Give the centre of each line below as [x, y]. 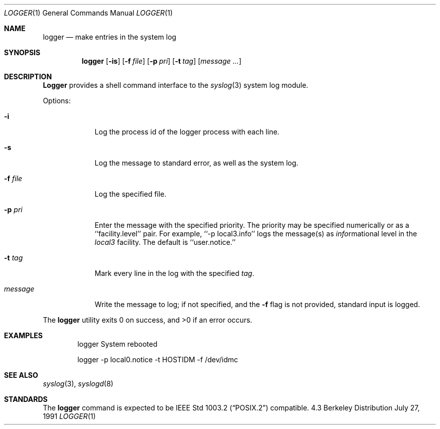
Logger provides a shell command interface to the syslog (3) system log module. [176, 85]
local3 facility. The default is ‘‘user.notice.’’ [165, 242]
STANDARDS [26, 399]
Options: [57, 101]
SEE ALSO [21, 375]
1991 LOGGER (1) [69, 416]
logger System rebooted [118, 344]
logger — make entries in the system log [109, 37]
